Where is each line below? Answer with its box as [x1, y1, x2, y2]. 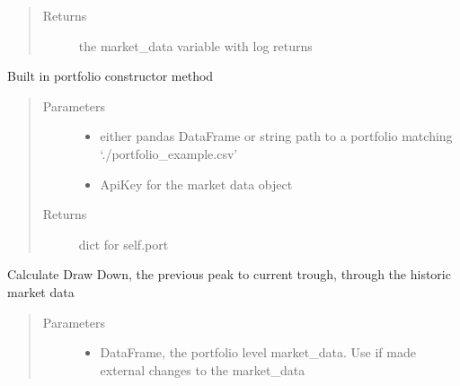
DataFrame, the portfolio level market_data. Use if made [100, 343, 416, 362]
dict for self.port [78, 234, 169, 253]
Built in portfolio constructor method [7, 66, 214, 85]
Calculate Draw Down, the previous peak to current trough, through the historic [7, 265, 451, 284]
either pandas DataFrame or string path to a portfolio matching [100, 127, 453, 145]
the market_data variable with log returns [78, 36, 313, 55]
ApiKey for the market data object [100, 174, 293, 193]
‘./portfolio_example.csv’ [100, 144, 238, 162]
